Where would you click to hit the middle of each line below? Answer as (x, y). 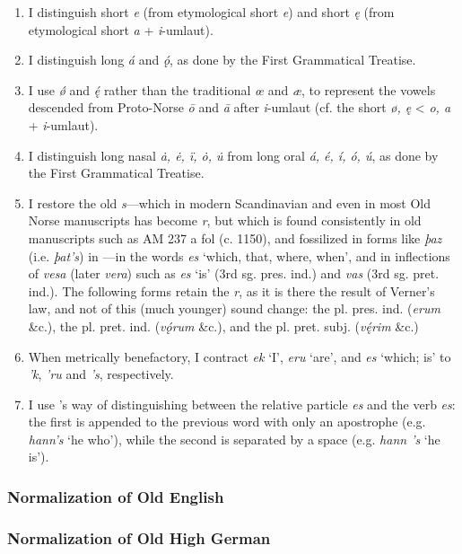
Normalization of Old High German (139, 537)
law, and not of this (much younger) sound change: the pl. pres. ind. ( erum (234, 308)
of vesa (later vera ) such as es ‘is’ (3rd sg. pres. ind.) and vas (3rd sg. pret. (234, 273)
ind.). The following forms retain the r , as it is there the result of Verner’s (231, 290)
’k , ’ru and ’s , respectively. (101, 374)
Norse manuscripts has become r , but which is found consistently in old (225, 220)
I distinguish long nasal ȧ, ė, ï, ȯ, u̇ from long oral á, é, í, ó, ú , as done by (233, 155)
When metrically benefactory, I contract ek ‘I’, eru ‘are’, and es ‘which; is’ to (240, 356)
